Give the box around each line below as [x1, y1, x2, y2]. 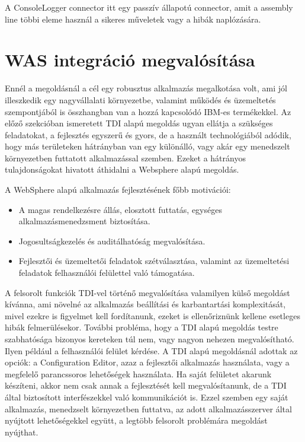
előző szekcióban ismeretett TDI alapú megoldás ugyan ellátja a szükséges [5, 117, 273, 129]
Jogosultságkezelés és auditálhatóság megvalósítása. [18, 234, 206, 247]
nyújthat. [5, 425, 38, 438]
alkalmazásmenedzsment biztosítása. [18, 215, 150, 227]
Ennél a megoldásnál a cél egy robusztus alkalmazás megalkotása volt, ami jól [5, 82, 287, 94]
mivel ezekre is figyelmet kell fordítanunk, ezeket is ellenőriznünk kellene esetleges [5, 309, 300, 322]
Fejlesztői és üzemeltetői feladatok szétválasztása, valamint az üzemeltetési [18, 255, 290, 267]
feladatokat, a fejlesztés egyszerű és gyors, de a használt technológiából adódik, [5, 128, 291, 141]
